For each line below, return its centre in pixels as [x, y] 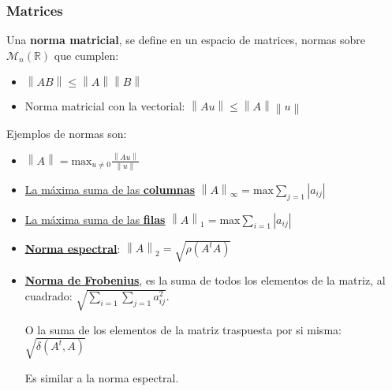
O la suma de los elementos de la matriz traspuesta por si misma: [183, 329]
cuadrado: [49, 295]
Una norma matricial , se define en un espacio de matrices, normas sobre [186, 40]
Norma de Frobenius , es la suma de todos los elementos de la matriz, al [205, 280]
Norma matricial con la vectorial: [105, 106]
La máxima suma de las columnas [110, 189]
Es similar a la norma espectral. [102, 377]
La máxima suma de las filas [95, 219]
